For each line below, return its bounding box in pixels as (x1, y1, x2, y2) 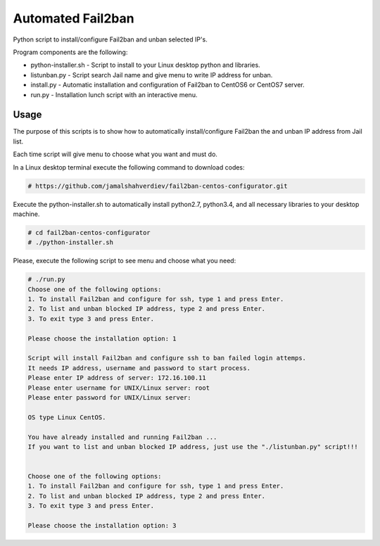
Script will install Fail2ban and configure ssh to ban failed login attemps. (27, 354, 306, 362)
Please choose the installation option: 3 (27, 521, 177, 530)
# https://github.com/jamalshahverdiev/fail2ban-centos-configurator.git (27, 182, 288, 190)
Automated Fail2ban (13, 11, 134, 26)
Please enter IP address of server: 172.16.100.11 (27, 374, 207, 382)
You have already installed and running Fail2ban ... (27, 433, 217, 441)
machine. (13, 210, 40, 218)
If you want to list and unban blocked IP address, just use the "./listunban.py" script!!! (27, 443, 358, 450)
